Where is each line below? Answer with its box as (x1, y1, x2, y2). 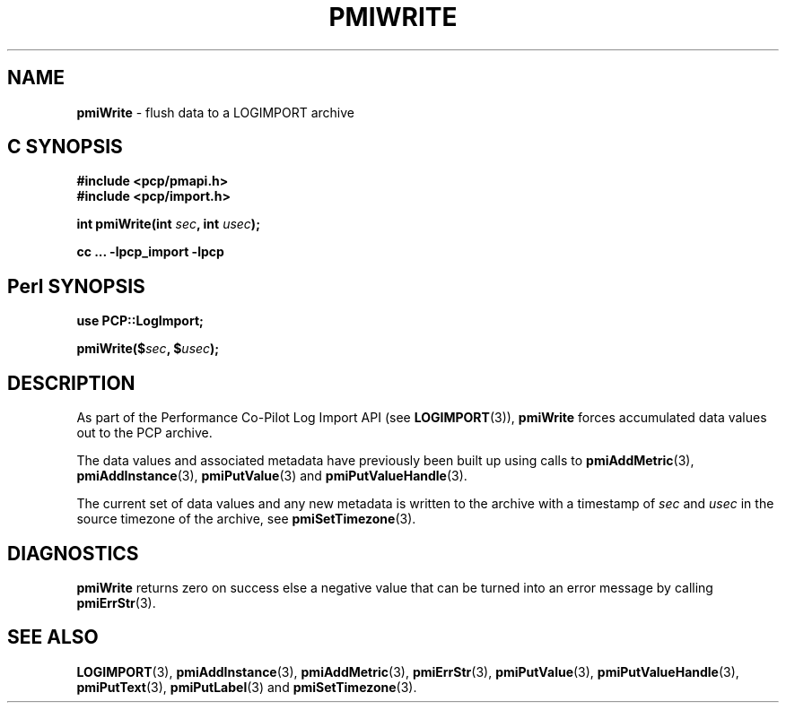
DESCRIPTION (7, 371, 135, 394)
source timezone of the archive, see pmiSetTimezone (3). (76, 511, 416, 527)
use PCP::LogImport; (76, 313, 204, 329)
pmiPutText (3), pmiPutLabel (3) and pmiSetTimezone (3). (76, 679, 417, 695)
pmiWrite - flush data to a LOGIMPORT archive (76, 104, 354, 120)
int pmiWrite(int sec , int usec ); (76, 216, 260, 232)
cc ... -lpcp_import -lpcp (76, 244, 224, 260)
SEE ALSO (7, 626, 99, 649)
